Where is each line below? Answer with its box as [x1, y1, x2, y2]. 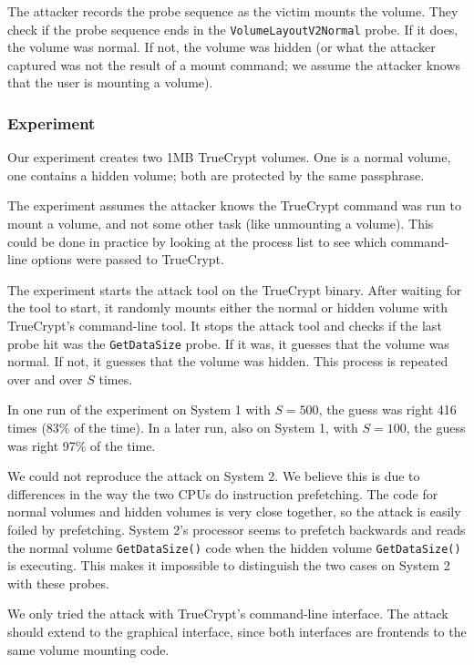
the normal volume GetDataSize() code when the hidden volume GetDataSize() [7, 537, 461, 557]
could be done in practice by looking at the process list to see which [7, 231, 387, 251]
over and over [7, 369, 83, 388]
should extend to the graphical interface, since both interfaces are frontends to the [7, 622, 467, 641]
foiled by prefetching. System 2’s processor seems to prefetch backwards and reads [7, 520, 466, 538]
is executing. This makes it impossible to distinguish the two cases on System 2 [7, 556, 450, 575]
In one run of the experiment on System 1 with [7, 400, 271, 419]
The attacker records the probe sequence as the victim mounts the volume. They [7, 2, 459, 20]
